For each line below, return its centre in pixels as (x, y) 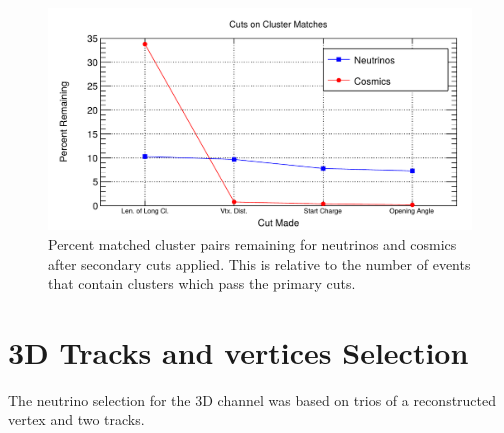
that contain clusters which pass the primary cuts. (202, 283)
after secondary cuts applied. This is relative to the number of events (259, 263)
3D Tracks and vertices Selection (238, 351)
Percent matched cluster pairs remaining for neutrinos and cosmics (252, 243)
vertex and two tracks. (76, 419)
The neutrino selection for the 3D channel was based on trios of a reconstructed (252, 399)
